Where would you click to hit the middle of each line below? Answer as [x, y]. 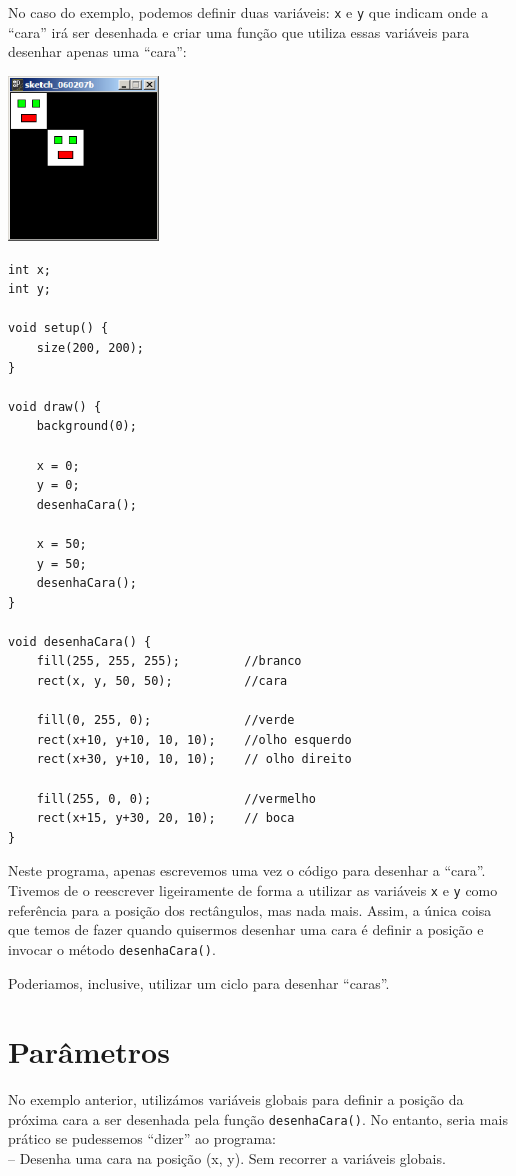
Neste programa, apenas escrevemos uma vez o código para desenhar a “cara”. [247, 870]
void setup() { [58, 328]
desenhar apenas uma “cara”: [97, 51]
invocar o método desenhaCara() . [112, 948]
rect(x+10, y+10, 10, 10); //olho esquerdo [194, 739]
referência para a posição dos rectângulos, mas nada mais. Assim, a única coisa [250, 909]
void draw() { [55, 406]
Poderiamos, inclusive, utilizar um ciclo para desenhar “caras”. [199, 982]
